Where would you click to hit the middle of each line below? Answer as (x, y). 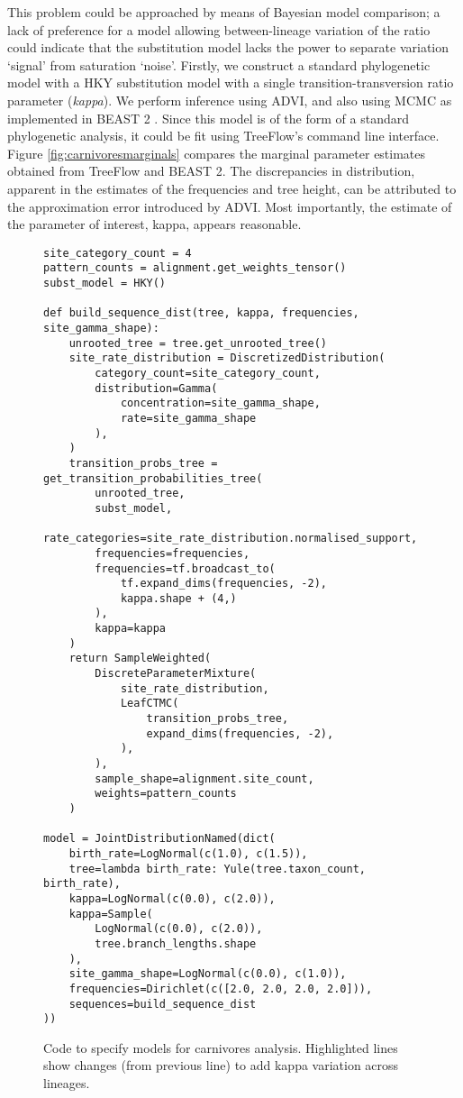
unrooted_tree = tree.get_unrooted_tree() (198, 343)
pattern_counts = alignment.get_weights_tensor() (195, 268)
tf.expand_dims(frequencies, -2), (223, 584)
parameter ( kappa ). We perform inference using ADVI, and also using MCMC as (230, 100)
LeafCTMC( (150, 704)
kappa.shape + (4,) (178, 598)
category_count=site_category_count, (208, 373)
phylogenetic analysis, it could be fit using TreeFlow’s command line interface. (223, 136)
